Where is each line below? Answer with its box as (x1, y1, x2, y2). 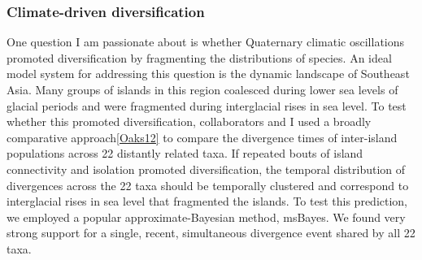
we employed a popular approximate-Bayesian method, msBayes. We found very (7, 208, 406, 225)
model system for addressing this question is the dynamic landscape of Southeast (7, 65, 410, 82)
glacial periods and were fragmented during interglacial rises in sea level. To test (7, 97, 407, 114)
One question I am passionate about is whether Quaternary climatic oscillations (7, 33, 405, 50)
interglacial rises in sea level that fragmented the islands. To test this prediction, (7, 193, 408, 210)
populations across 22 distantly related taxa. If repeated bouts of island (7, 145, 363, 162)
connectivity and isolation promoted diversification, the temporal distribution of (7, 160, 406, 177)
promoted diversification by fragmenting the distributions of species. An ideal (7, 49, 392, 66)
